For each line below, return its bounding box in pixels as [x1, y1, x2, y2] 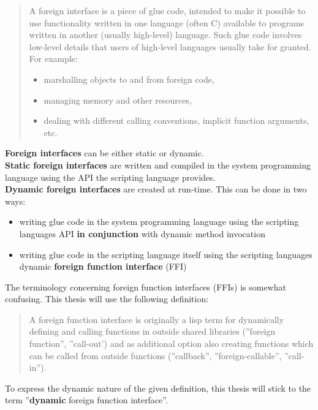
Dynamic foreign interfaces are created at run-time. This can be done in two [5, 183, 307, 196]
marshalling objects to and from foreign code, [44, 72, 214, 85]
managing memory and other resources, [44, 93, 192, 106]
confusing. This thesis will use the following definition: [5, 292, 209, 305]
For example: [29, 52, 78, 65]
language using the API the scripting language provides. [5, 170, 216, 183]
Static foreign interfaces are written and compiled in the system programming [5, 158, 311, 171]
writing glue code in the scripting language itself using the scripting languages [19, 248, 312, 260]
